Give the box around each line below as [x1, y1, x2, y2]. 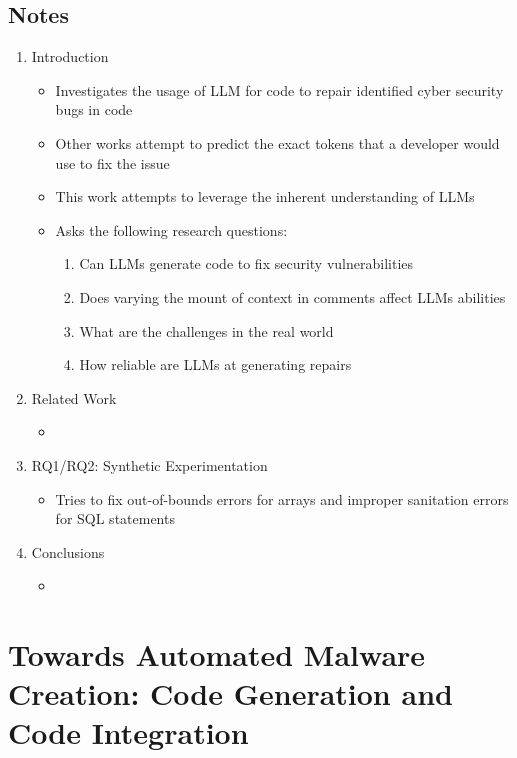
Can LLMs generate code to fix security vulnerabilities [79, 253, 414, 274]
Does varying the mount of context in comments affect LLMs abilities [79, 286, 506, 307]
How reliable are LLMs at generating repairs [79, 354, 352, 375]
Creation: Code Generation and [8, 673, 453, 714]
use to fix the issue [55, 152, 170, 173]
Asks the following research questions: [55, 219, 288, 240]
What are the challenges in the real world [79, 320, 334, 341]
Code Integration [8, 712, 249, 753]
